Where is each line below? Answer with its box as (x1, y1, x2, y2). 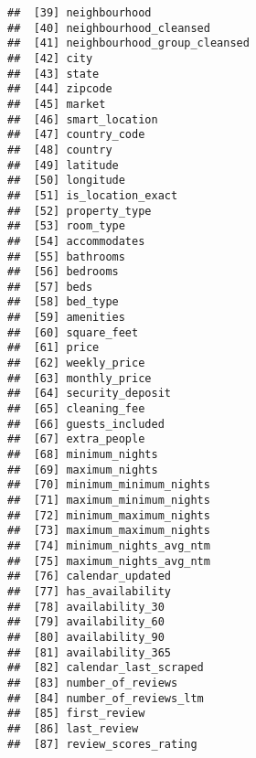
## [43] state (7, 67, 100, 80)
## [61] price (7, 341, 100, 355)
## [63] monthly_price (7, 371, 152, 385)
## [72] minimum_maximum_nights (7, 508, 210, 522)
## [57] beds (7, 280, 93, 294)
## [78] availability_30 (7, 600, 165, 614)
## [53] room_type (7, 219, 125, 233)
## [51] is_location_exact (7, 188, 178, 202)
